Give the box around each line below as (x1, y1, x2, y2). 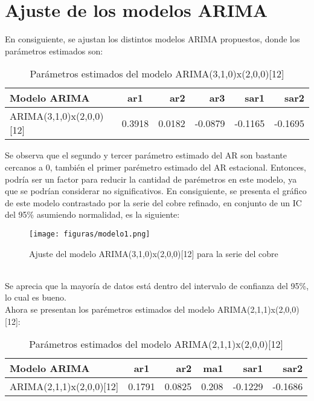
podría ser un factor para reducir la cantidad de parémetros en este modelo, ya (5, 172, 297, 185)
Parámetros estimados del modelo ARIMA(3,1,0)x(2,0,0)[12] (30, 67, 284, 81)
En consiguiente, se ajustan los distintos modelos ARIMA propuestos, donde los (5, 33, 300, 45)
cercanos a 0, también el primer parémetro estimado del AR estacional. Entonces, (5, 160, 306, 173)
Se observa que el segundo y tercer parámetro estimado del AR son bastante (5, 149, 287, 161)
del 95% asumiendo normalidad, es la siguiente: (5, 208, 180, 221)
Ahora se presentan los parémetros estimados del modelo (5, 302, 215, 315)
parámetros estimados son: (5, 44, 103, 57)
